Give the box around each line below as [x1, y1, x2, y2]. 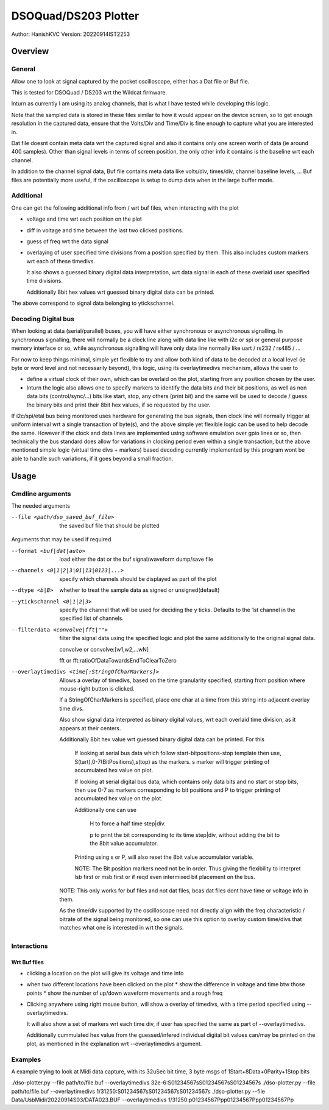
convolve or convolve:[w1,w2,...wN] [59, 646, 149, 653]
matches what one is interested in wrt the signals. [59, 924, 184, 931]
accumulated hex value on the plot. [74, 795, 163, 802]
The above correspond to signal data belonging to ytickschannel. [11, 299, 175, 307]
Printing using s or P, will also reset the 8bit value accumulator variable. [74, 853, 254, 861]
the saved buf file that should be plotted [59, 522, 160, 529]
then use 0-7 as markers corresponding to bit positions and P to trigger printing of [74, 786, 281, 794]
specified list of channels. [59, 614, 124, 622]
